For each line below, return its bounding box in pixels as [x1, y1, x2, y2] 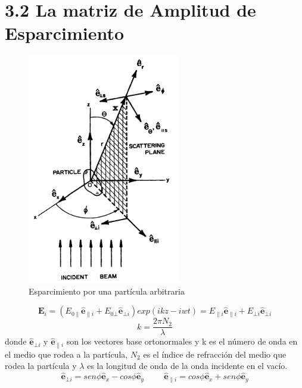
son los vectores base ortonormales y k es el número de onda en [66, 335, 298, 348]
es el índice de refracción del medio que [143, 348, 287, 360]
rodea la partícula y [5, 359, 77, 372]
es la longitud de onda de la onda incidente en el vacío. [87, 359, 288, 372]
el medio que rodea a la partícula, [5, 348, 128, 360]
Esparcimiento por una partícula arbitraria [29, 284, 185, 297]
